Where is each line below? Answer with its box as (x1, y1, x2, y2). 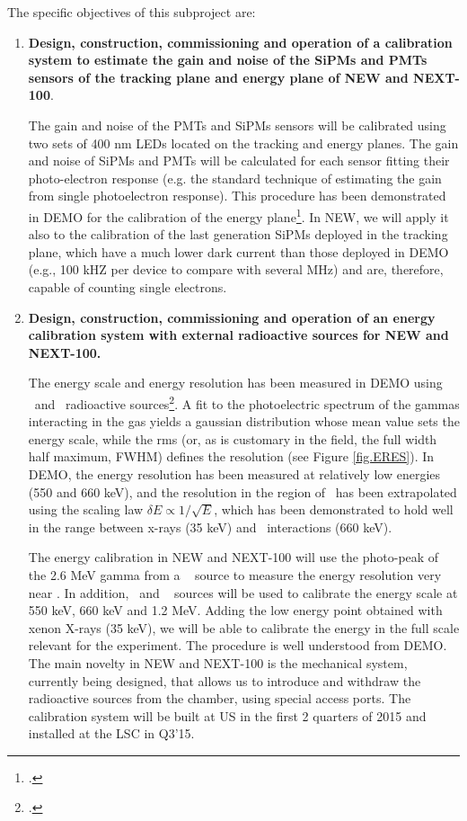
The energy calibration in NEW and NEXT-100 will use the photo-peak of (28, 548, 439, 567)
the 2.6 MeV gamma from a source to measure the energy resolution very (28, 565, 442, 584)
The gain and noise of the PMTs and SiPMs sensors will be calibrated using (28, 115, 446, 134)
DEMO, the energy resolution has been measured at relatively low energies (28, 464, 441, 483)
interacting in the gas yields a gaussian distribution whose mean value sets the (28, 412, 460, 431)
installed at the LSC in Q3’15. (28, 724, 195, 743)
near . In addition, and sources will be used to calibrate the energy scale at (28, 583, 458, 602)
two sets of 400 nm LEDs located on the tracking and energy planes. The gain (28, 133, 459, 152)
